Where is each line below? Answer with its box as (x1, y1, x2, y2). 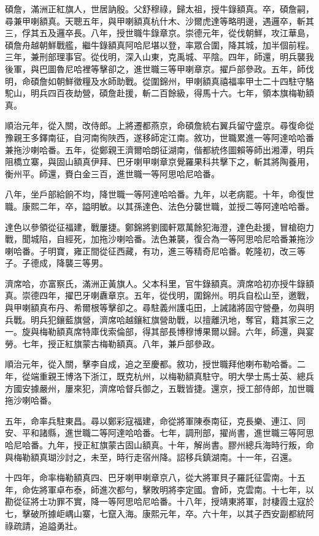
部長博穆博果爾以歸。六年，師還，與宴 (159, 325, 314, 338)
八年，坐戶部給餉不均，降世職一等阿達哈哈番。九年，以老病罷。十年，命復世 (5, 188, 314, 201)
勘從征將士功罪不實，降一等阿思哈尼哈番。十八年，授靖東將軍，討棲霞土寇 (5, 495, 306, 508)
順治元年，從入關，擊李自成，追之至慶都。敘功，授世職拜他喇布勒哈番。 (5, 358, 297, 370)
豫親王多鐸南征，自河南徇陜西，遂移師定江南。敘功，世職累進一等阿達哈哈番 (5, 131, 314, 144)
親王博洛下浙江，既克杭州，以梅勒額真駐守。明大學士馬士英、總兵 (47, 370, 314, 383)
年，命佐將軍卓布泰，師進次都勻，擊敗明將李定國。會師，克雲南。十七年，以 (5, 483, 314, 496)
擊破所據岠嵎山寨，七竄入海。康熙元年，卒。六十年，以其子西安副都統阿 (21, 507, 314, 519)
